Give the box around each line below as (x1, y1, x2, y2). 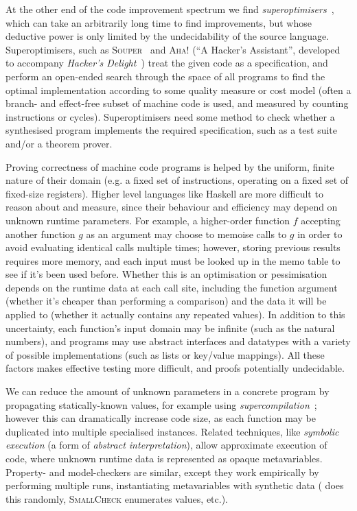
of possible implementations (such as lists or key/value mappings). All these (5, 347, 325, 361)
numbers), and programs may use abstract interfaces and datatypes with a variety (5, 334, 351, 348)
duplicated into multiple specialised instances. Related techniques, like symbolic (5, 424, 339, 438)
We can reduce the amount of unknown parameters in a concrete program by (5, 384, 330, 399)
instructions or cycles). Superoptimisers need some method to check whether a (5, 109, 335, 123)
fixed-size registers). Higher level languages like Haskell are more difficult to (5, 186, 323, 200)
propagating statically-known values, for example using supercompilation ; (5, 397, 317, 412)
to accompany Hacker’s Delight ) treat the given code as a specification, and (5, 56, 328, 70)
